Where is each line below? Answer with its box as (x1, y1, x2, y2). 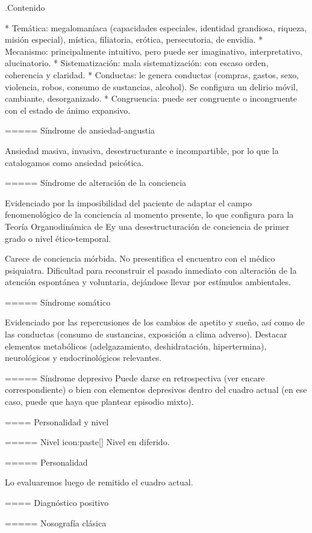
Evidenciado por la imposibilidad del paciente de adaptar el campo (5, 196, 252, 209)
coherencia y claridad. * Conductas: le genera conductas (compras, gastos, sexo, (5, 68, 299, 81)
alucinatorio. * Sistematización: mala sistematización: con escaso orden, (5, 57, 269, 69)
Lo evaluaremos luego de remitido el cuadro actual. (5, 476, 193, 488)
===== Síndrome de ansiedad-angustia (5, 124, 155, 137)
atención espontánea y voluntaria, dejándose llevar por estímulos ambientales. (5, 276, 291, 288)
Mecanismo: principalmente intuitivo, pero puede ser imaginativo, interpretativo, (5, 45, 302, 57)
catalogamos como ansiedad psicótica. (5, 156, 144, 168)
